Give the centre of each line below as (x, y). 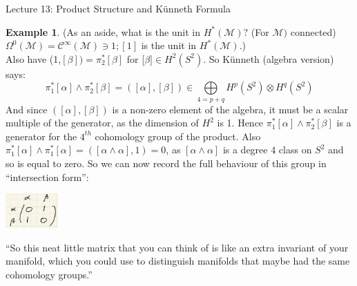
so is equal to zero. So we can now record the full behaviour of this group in (166, 163)
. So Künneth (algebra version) (269, 58)
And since (27, 109)
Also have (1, (33, 58)
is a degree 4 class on (267, 150)
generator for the (41, 136)
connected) (313, 31)
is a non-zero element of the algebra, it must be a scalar (230, 109)
